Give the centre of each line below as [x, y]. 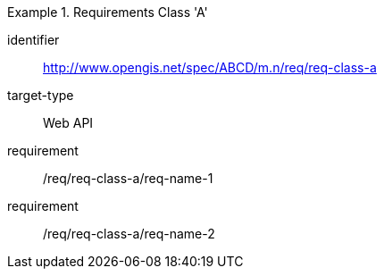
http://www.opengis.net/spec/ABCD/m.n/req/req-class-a [210, 67]
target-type [41, 95]
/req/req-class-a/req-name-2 [129, 234]
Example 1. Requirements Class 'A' [108, 12]
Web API [68, 123]
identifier [33, 40]
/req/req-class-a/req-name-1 [128, 178]
